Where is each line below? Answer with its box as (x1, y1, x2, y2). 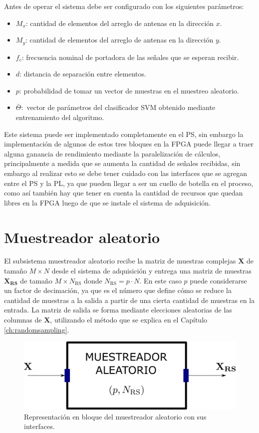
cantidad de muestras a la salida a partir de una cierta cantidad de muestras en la (4, 294, 255, 305)
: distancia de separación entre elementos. (19, 68, 146, 79)
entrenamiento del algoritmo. (15, 112, 104, 122)
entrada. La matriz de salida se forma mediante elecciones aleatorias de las (4, 304, 232, 315)
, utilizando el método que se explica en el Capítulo (50, 314, 208, 325)
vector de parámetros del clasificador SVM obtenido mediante (26, 102, 216, 112)
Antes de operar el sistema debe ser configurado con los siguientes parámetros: (4, 1, 244, 11)
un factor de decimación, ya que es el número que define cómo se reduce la (4, 285, 232, 295)
